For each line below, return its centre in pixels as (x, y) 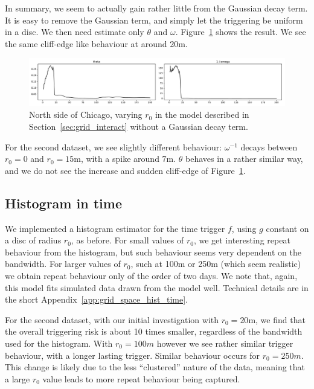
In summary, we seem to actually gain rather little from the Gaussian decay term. (156, 8)
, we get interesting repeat (242, 240)
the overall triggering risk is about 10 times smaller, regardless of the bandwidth (154, 331)
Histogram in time (63, 203)
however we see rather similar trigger (225, 343)
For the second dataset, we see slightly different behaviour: (114, 146)
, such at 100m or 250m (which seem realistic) (216, 264)
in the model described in (202, 114)
